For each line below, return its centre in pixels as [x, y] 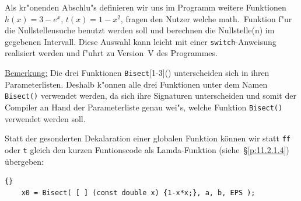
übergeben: [24, 161]
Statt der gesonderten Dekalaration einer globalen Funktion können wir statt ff [148, 138]
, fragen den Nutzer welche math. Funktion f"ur [206, 18]
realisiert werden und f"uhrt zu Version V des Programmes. [111, 53]
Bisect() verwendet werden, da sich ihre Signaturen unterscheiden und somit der [150, 96]
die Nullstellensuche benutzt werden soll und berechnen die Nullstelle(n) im [140, 30]
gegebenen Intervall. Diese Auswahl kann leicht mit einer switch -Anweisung [141, 41]
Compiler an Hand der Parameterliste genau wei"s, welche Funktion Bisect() [144, 107]
